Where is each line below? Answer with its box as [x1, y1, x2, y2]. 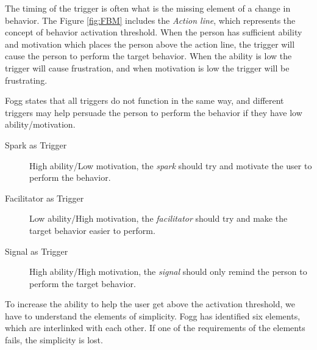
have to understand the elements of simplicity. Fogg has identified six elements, [5, 309, 301, 322]
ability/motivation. [5, 118, 76, 131]
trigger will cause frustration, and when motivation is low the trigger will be [5, 61, 290, 74]
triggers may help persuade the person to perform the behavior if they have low [5, 106, 302, 118]
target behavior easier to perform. [29, 224, 155, 236]
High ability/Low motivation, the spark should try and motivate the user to [29, 159, 312, 172]
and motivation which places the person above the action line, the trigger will [5, 37, 295, 50]
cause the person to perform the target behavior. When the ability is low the [5, 49, 292, 62]
